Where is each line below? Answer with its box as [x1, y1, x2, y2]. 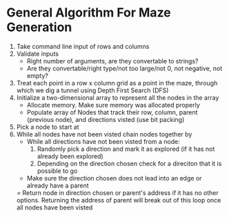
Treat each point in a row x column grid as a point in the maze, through [16, 79, 218, 87]
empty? [26, 71, 49, 80]
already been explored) [37, 152, 104, 160]
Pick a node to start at [16, 123, 80, 131]
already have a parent [26, 181, 89, 189]
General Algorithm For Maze [6, 5, 172, 21]
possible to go [37, 167, 78, 175]
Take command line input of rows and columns [16, 42, 150, 50]
